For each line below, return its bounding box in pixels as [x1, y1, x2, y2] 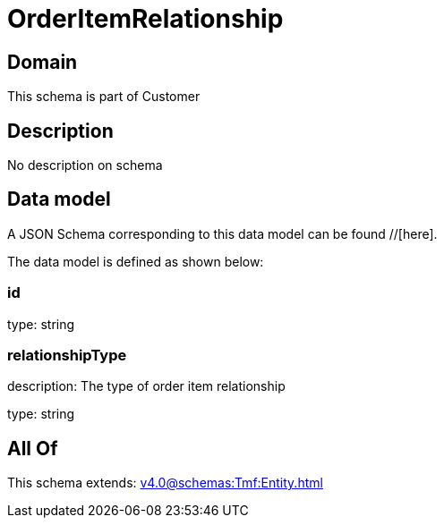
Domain [7, 50, 78, 73]
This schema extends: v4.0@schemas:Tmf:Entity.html [7, 475, 323, 491]
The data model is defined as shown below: [7, 253, 264, 269]
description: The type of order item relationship [7, 378, 286, 394]
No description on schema [7, 157, 163, 174]
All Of [7, 436, 58, 460]
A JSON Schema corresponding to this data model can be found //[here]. [7, 225, 438, 241]
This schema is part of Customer [7, 89, 201, 105]
